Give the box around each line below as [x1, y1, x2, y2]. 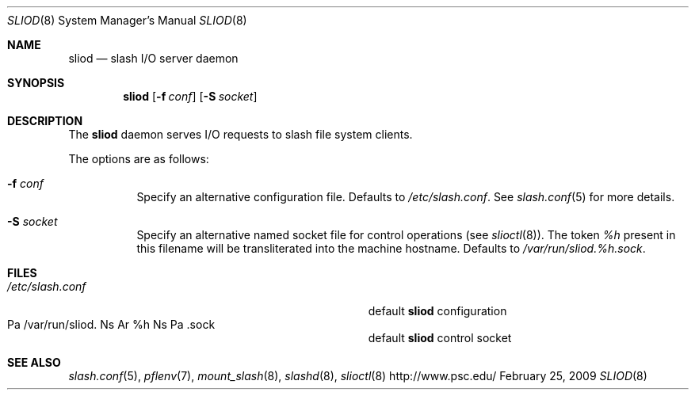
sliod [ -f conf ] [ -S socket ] [123, 89, 258, 103]
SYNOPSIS [7, 76, 65, 89]
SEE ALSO [7, 356, 61, 369]
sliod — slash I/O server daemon [68, 51, 239, 65]
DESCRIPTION [7, 114, 83, 128]
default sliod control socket [368, 331, 512, 345]
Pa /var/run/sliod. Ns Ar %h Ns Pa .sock [7, 318, 216, 331]
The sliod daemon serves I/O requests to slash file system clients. [68, 128, 413, 141]
